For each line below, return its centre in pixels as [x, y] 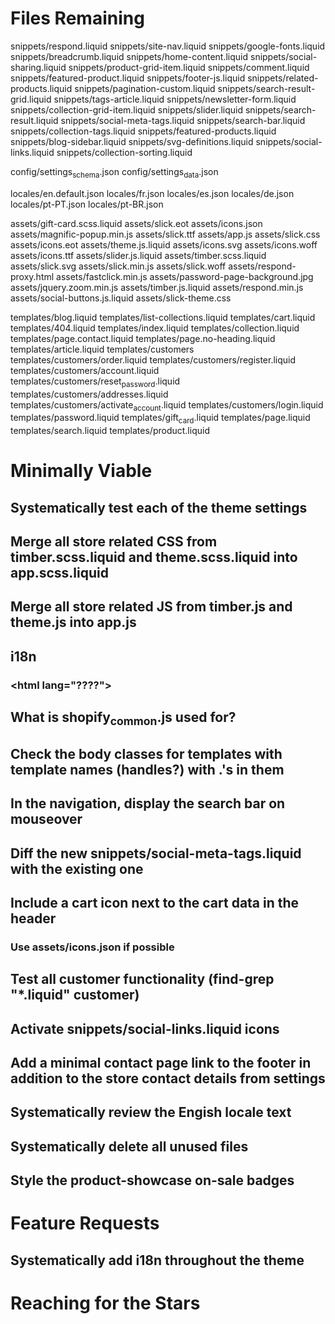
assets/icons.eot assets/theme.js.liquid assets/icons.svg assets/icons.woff [164, 244]
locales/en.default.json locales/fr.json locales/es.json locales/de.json [152, 193]
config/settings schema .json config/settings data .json [114, 172]
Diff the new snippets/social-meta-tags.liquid [156, 853]
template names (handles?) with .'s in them [147, 769]
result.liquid [34, 120]
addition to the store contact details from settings [168, 1078]
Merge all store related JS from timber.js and [151, 607]
